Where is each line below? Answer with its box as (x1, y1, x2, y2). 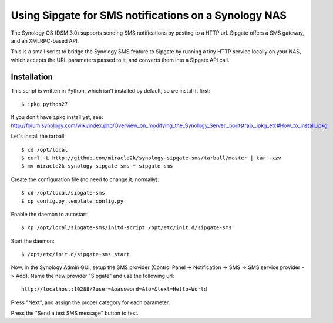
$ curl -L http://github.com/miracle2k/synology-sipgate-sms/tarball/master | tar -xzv (21, 154, 282, 161)
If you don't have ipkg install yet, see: (11, 114, 103, 121)
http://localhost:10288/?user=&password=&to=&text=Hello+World (21, 286, 207, 293)
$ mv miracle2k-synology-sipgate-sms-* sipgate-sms (21, 163, 173, 169)
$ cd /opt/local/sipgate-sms (21, 189, 105, 196)
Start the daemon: (11, 237, 55, 244)
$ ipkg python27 (21, 101, 68, 108)
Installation (11, 72, 53, 81)
